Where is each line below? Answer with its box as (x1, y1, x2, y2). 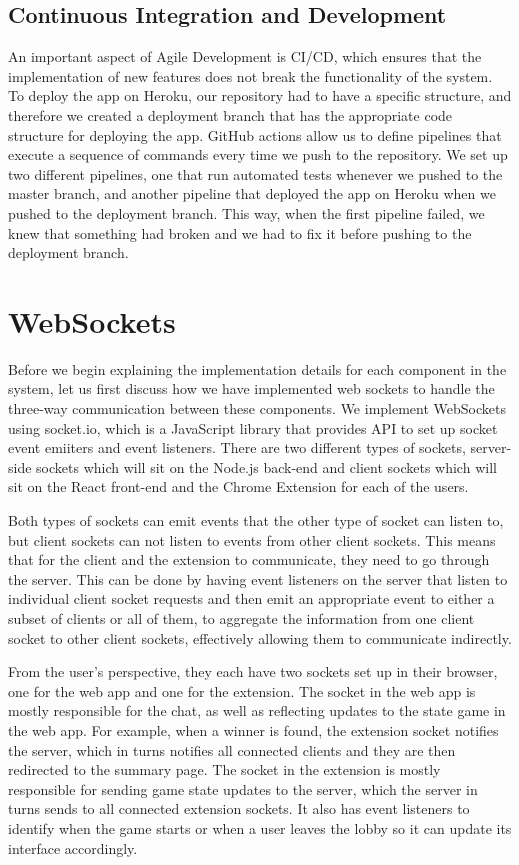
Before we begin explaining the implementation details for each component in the (8, 358, 507, 379)
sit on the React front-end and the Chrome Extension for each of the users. (8, 476, 469, 497)
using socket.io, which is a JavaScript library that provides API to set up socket (8, 417, 498, 438)
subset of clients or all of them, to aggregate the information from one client (8, 607, 475, 628)
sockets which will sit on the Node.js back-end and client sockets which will (36, 456, 497, 477)
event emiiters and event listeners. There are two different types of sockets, (8, 437, 466, 458)
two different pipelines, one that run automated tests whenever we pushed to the (8, 163, 503, 184)
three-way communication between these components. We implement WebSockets (8, 398, 506, 419)
